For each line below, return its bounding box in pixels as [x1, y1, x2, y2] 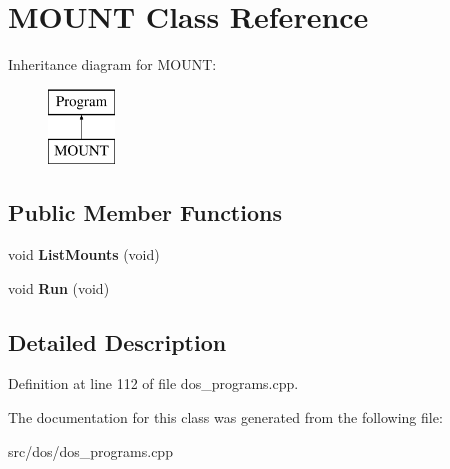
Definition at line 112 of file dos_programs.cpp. [8, 373, 299, 394]
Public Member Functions [8, 197, 282, 228]
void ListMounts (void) [8, 244, 160, 265]
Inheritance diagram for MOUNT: [8, 54, 217, 75]
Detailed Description [8, 326, 227, 357]
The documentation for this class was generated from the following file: [8, 407, 443, 428]
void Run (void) [8, 277, 110, 298]
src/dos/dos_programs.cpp [8, 440, 173, 461]
